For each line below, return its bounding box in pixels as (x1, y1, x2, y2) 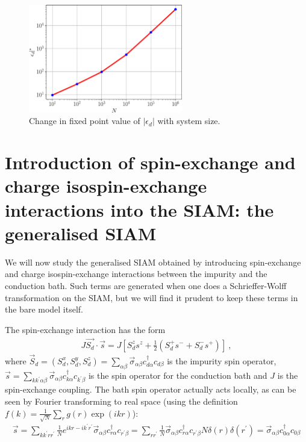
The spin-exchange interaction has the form (5, 323, 166, 335)
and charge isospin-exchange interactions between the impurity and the (5, 267, 267, 280)
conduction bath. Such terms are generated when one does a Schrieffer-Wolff (5, 279, 287, 291)
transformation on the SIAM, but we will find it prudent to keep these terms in (5, 291, 298, 303)
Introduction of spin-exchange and (5, 150, 296, 175)
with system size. (157, 114, 220, 127)
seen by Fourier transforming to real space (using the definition (5, 394, 238, 407)
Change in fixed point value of (29, 114, 140, 127)
